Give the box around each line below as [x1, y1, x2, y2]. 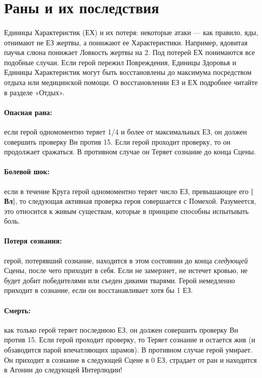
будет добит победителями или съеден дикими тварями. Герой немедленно [4, 275, 236, 285]
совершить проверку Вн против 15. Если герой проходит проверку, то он [4, 136, 231, 147]
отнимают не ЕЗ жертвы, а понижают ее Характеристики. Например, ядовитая [4, 37, 248, 47]
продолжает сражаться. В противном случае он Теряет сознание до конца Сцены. [4, 146, 256, 157]
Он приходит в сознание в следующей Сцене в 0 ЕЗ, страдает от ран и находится [4, 354, 257, 365]
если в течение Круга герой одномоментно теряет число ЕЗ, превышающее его [4, 185, 249, 196]
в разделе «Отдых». [4, 87, 65, 97]
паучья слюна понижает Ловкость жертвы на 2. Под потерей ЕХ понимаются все [4, 47, 255, 58]
